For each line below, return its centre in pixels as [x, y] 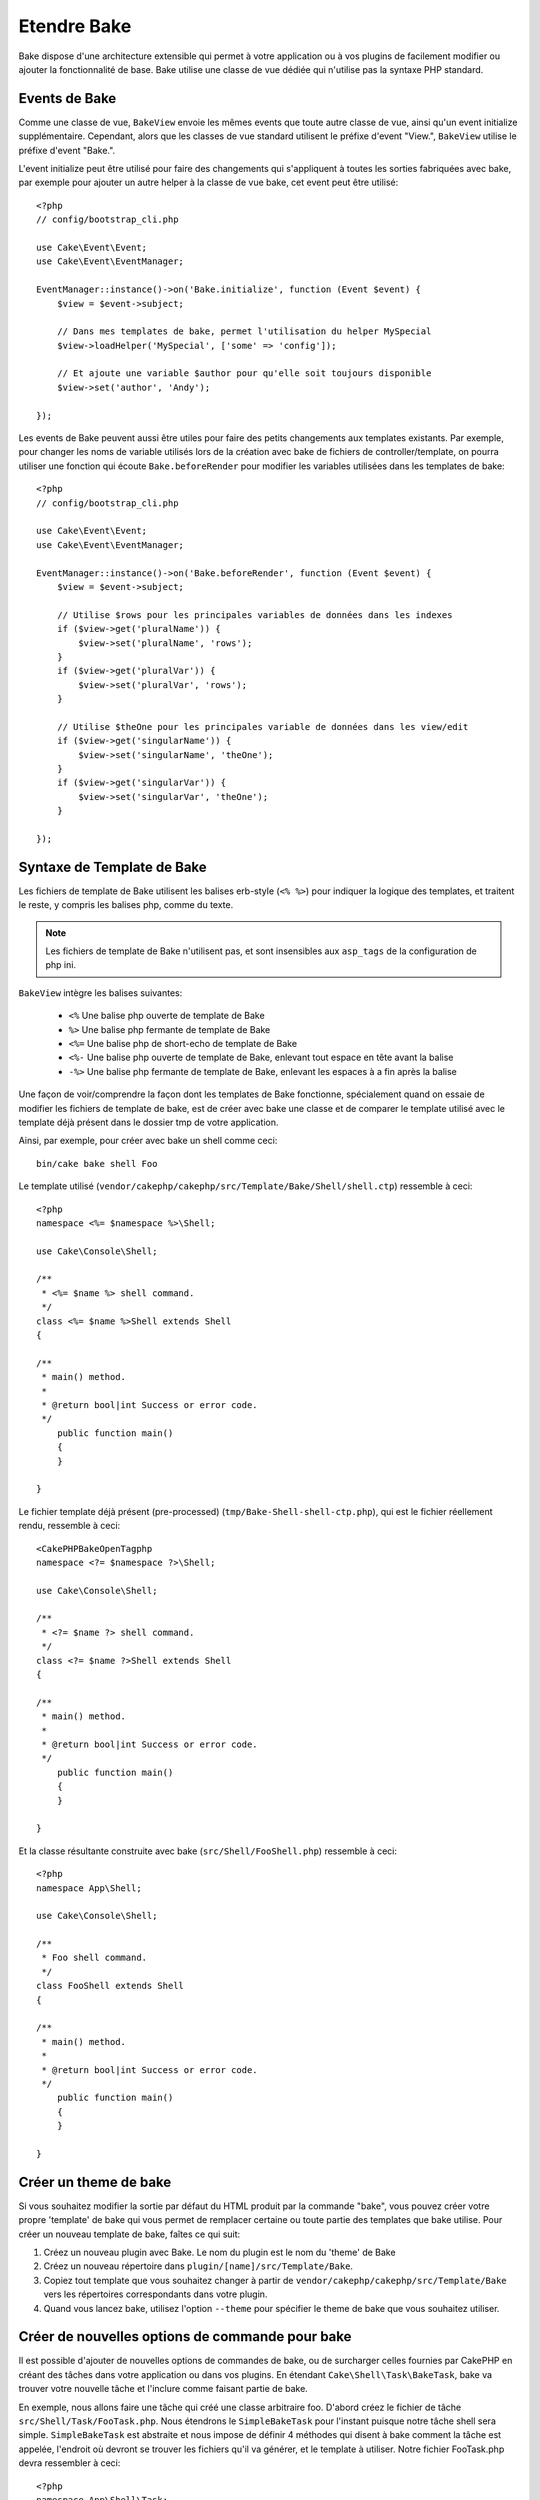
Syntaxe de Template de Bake [112, 866]
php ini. [61, 965]
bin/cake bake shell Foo [97, 1163]
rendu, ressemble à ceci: [69, 1526]
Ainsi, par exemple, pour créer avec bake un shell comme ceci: [148, 1141]
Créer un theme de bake [95, 2181]
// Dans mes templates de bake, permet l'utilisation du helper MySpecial [244, 331]
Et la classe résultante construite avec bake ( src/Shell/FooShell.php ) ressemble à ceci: [207, 1851]
